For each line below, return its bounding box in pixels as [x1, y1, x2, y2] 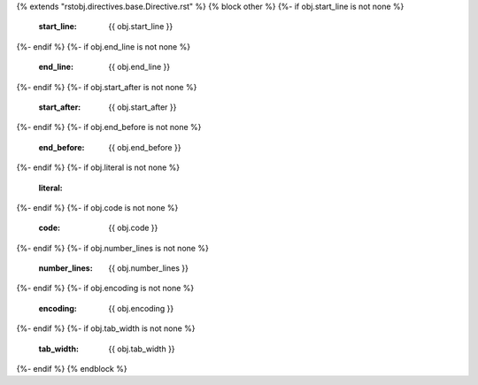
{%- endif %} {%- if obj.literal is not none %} [16, 162, 181, 173]
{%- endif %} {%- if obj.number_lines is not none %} [16, 243, 210, 253]
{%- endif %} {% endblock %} [16, 364, 127, 374]
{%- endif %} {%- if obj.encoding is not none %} [16, 283, 195, 294]
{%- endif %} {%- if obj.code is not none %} [16, 202, 179, 212]
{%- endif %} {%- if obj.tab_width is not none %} [16, 323, 196, 334]
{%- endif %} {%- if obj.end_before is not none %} [16, 122, 202, 133]
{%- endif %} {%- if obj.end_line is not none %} [16, 41, 190, 52]
